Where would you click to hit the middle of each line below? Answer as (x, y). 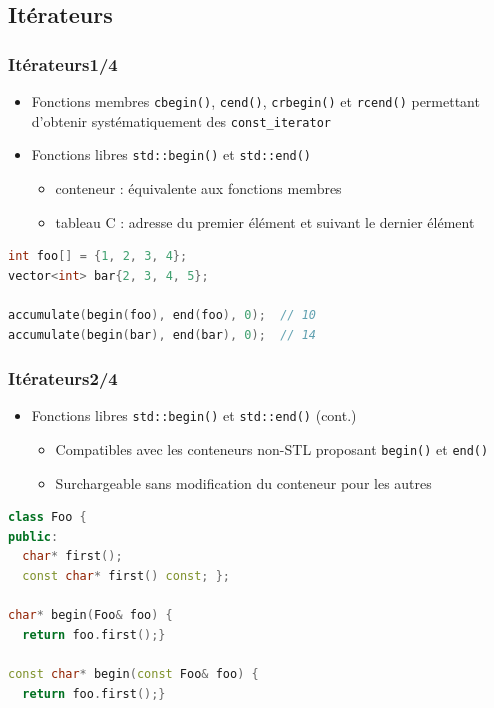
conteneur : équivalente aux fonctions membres (198, 187)
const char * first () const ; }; (126, 576)
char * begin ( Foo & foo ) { (90, 615)
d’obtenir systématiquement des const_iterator (181, 120)
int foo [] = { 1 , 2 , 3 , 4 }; (98, 256)
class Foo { (47, 517)
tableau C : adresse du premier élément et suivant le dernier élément (265, 221)
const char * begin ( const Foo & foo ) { (133, 674)
